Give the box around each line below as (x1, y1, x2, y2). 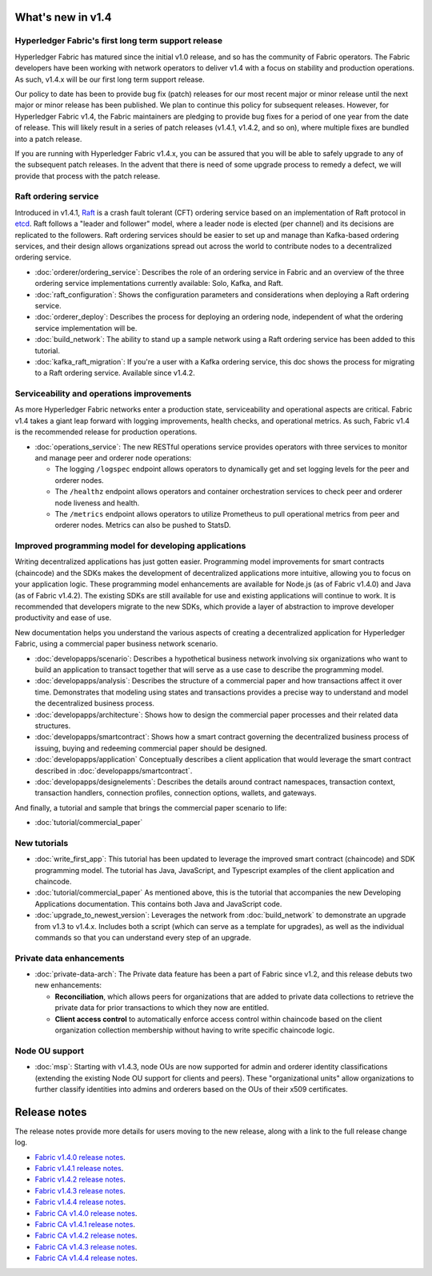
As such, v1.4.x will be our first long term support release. (14, 74, 205, 84)
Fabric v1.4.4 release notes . (34, 1198, 126, 1207)
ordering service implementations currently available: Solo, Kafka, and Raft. (34, 279, 284, 288)
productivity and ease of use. (14, 613, 112, 622)
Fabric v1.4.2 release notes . (34, 1174, 126, 1185)
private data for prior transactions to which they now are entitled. (54, 1003, 270, 1012)
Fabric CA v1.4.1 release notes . (34, 1219, 136, 1229)
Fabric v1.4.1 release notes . (34, 1164, 124, 1173)
